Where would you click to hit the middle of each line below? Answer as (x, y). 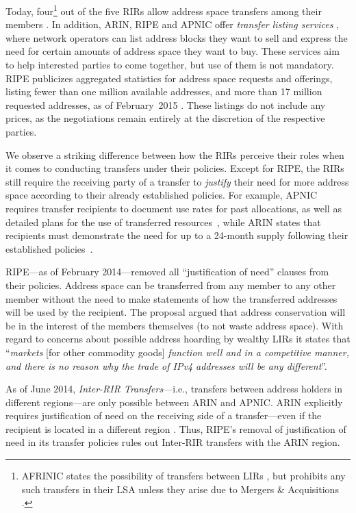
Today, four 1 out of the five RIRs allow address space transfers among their (164, 10)
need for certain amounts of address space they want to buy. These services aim (173, 51)
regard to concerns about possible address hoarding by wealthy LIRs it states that (178, 339)
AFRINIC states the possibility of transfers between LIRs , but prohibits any (183, 476)
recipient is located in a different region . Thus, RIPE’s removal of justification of (176, 428)
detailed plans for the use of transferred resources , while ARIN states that (163, 222)
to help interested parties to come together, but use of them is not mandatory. (170, 65)
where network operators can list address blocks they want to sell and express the (177, 37)
